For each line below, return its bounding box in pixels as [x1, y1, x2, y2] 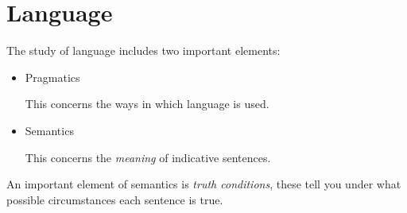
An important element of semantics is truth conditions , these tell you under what [6, 176, 401, 192]
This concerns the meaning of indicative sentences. [25, 149, 271, 165]
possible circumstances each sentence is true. [6, 191, 223, 207]
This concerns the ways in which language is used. [25, 95, 269, 112]
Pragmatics [25, 68, 80, 85]
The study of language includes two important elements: [6, 42, 281, 59]
